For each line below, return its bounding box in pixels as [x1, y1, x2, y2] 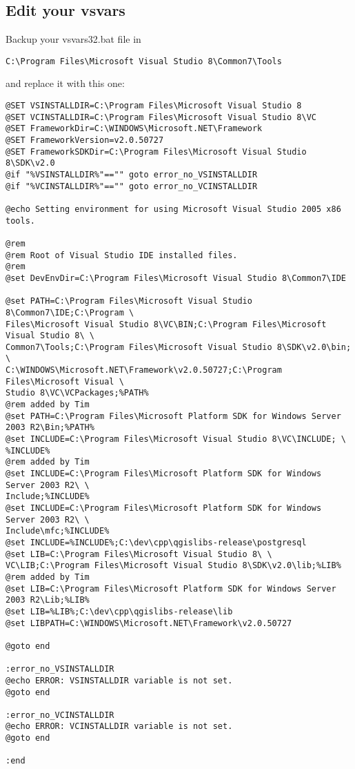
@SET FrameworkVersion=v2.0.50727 [6, 135, 164, 146]
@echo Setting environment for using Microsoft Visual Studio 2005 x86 [6, 204, 341, 214]
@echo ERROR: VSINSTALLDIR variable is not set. [6, 675, 233, 685]
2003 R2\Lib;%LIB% [6, 595, 90, 605]
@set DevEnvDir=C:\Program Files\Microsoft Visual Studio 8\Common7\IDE [6, 273, 346, 283]
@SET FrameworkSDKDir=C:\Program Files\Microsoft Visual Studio [6, 146, 307, 157]
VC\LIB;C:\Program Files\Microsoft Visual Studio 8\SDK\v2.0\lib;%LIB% [6, 561, 341, 571]
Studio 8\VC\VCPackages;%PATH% [6, 388, 149, 398]
